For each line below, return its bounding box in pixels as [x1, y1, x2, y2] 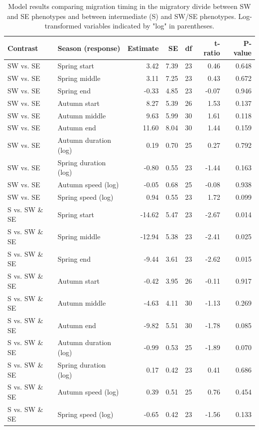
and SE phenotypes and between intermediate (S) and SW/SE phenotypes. [7, 10, 236, 21]
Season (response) [57, 42, 121, 53]
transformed [44, 20, 82, 31]
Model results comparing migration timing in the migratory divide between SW [8, 1, 251, 11]
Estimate [128, 42, 159, 53]
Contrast [7, 42, 38, 53]
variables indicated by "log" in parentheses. [84, 20, 215, 31]
